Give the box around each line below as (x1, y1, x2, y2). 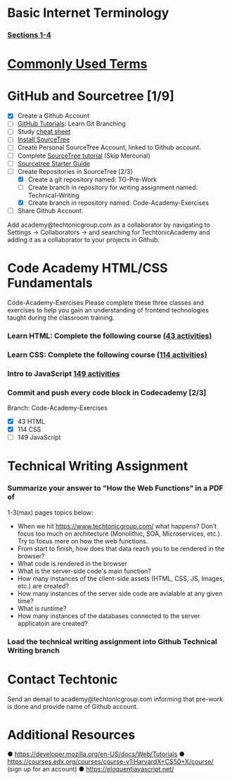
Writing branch (7, 646, 60, 655)
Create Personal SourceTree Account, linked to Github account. (17, 143, 202, 152)
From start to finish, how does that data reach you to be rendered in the (17, 544, 225, 553)
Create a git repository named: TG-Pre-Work (27, 175, 157, 184)
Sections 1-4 (7, 30, 51, 40)
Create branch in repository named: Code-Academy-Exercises (27, 199, 210, 207)
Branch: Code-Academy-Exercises (7, 403, 108, 412)
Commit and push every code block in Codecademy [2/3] (7, 387, 207, 397)
